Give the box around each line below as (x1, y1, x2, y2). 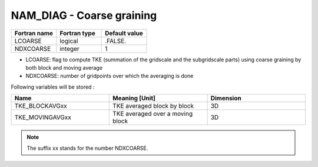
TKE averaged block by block (112, 102, 194, 110)
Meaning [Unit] (112, 94, 156, 103)
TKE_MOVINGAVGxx (14, 113, 72, 122)
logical (59, 37, 78, 45)
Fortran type (59, 29, 95, 37)
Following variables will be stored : (11, 83, 95, 90)
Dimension (210, 94, 241, 103)
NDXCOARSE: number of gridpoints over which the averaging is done (25, 73, 194, 80)
